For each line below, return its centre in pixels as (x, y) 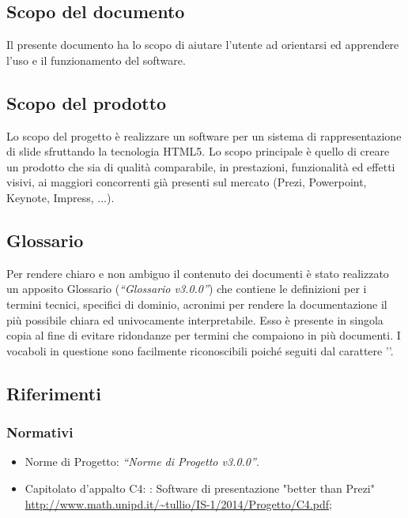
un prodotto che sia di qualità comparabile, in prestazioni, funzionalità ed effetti (201, 166)
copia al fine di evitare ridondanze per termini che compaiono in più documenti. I (204, 335)
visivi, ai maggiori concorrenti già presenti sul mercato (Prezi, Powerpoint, (187, 182)
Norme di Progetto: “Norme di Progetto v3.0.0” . (142, 462)
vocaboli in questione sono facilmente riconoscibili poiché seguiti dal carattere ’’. (200, 350)
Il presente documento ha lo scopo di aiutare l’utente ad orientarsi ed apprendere (203, 45)
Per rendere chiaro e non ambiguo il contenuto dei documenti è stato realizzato (198, 273)
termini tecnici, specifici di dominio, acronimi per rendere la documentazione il (197, 304)
